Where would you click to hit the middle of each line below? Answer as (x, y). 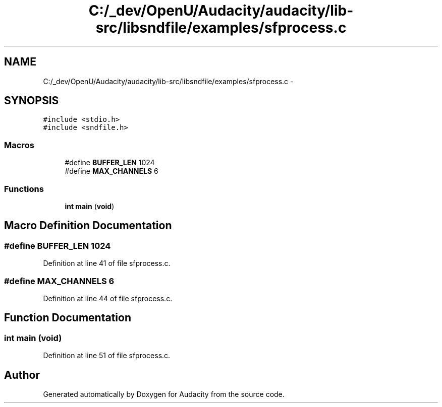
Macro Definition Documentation (88, 226)
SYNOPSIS (32, 101)
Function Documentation (68, 318)
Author (22, 375)
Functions (24, 189)
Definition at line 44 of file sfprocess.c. (108, 298)
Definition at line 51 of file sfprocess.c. (107, 356)
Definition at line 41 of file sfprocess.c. (107, 263)
